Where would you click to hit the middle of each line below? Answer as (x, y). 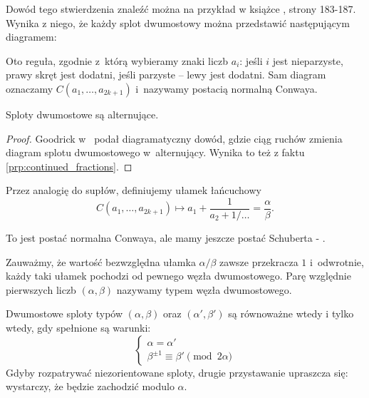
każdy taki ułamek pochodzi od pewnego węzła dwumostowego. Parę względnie (178, 276)
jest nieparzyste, (308, 60)
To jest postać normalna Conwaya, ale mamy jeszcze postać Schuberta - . (166, 238)
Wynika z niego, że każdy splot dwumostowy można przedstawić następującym (178, 22)
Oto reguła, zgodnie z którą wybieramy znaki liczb (117, 60)
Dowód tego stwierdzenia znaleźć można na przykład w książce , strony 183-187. (181, 9)
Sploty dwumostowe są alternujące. (82, 114)
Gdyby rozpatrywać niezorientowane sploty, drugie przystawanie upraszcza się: (177, 372)
